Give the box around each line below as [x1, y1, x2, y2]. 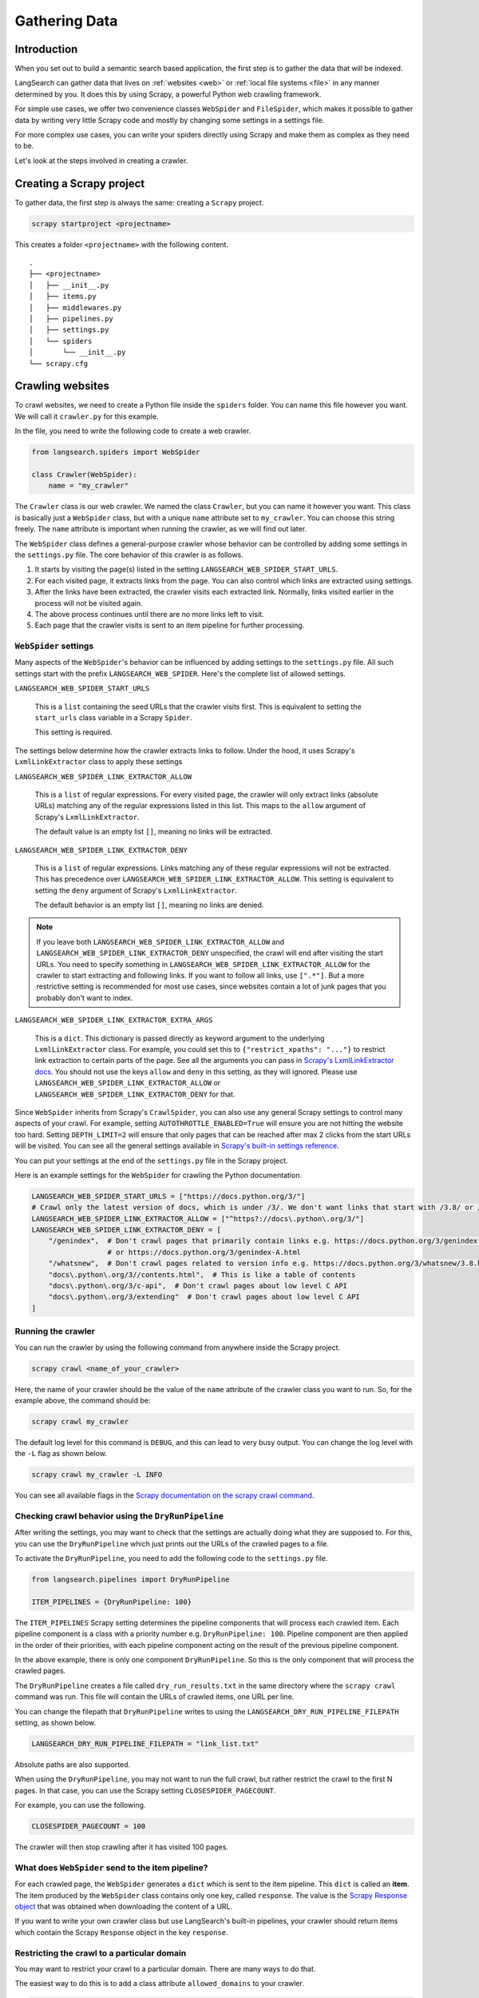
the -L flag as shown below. [14, 1449, 108, 1459]
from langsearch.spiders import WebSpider [31, 448, 200, 457]
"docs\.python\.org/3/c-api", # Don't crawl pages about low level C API [48, 1281, 347, 1291]
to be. [14, 141, 34, 151]
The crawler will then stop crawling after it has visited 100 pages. [14, 1842, 229, 1852]
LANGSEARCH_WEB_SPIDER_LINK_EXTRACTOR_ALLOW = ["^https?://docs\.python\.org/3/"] [31, 1214, 365, 1223]
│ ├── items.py [29, 292, 97, 301]
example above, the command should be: [14, 1395, 151, 1405]
